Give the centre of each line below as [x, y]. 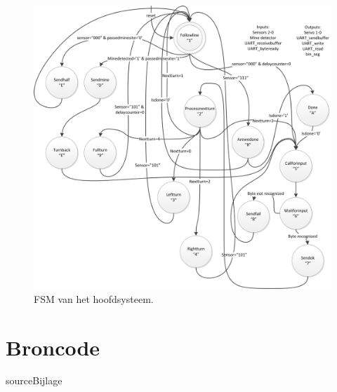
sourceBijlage [34, 380]
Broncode [53, 347]
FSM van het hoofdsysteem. [94, 298]
